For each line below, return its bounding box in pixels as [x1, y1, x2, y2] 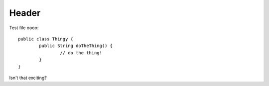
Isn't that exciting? [9, 75, 47, 81]
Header [9, 7, 41, 18]
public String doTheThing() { [39, 43, 113, 49]
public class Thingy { [18, 36, 74, 42]
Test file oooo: [9, 25, 39, 31]
